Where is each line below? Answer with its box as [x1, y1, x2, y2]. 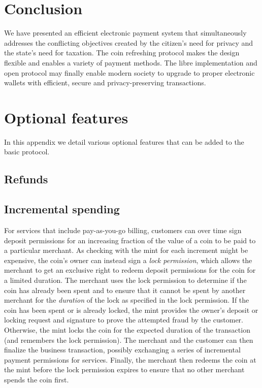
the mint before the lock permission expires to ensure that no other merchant [4, 364, 245, 375]
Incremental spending [4, 201, 120, 217]
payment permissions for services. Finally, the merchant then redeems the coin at [4, 354, 256, 365]
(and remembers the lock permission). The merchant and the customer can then [4, 334, 253, 345]
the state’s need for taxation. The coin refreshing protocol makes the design [4, 47, 240, 58]
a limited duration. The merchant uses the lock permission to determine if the [4, 274, 247, 285]
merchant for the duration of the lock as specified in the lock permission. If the [4, 295, 249, 305]
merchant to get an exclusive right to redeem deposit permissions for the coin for [4, 265, 256, 275]
